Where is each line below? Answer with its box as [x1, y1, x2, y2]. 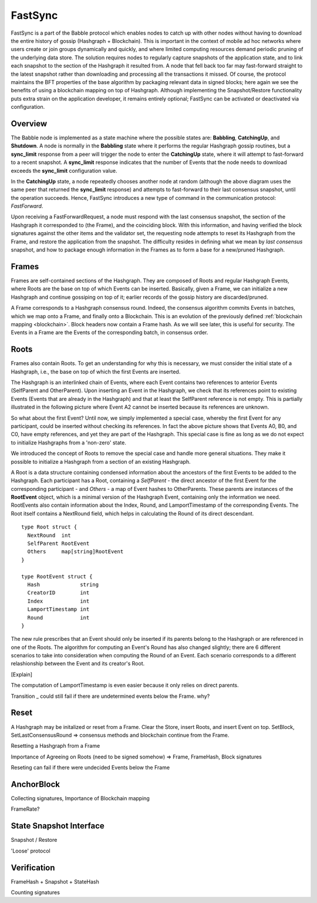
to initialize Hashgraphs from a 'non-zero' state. [11, 439, 126, 446]
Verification [11, 862, 55, 872]
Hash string [27, 581, 99, 588]
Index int [27, 597, 90, 604]
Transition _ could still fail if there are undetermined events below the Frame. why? [11, 693, 210, 700]
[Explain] [11, 671, 32, 678]
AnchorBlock [11, 779, 60, 789]
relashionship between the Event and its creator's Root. [11, 660, 145, 667]
